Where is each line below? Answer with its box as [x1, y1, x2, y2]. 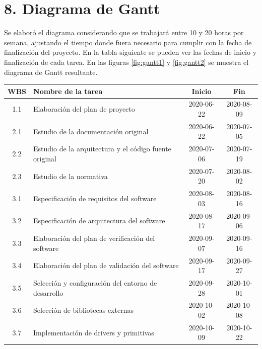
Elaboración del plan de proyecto [33, 104, 135, 114]
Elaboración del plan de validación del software [33, 260, 179, 271]
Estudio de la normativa [33, 170, 108, 181]
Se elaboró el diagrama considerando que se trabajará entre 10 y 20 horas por [4, 27, 244, 38]
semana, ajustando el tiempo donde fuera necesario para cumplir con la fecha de [4, 37, 252, 47]
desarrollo [33, 287, 63, 298]
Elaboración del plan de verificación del [33, 233, 155, 243]
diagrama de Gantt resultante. [4, 66, 98, 77]
